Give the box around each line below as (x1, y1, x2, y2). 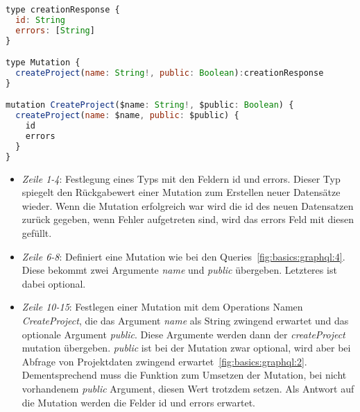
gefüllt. (22, 226, 52, 240)
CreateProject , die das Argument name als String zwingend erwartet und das (22, 313, 349, 328)
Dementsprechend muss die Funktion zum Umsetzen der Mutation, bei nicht (22, 368, 347, 382)
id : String (15, 15, 65, 25)
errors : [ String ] (15, 25, 95, 35)
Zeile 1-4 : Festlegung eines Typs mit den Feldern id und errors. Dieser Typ (22, 171, 341, 186)
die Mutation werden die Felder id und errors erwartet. (22, 395, 255, 409)
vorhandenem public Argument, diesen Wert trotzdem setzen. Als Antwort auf (22, 381, 354, 395)
